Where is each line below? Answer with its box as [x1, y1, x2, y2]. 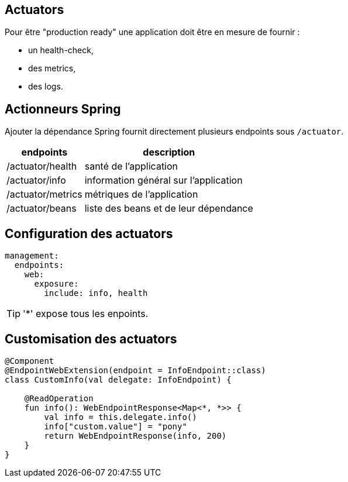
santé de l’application [84, 160, 178, 173]
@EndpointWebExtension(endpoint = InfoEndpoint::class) [5, 365, 266, 375]
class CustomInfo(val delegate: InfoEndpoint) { [5, 374, 232, 384]
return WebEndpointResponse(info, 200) [44, 431, 227, 440]
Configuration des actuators [5, 226, 173, 241]
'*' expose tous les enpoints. [23, 308, 149, 320]
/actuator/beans [6, 202, 77, 215]
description [143, 146, 195, 159]
